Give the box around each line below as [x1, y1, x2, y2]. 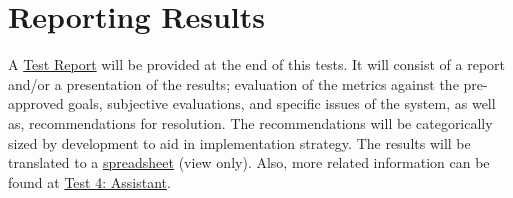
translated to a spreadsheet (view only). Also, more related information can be [8, 152, 490, 173]
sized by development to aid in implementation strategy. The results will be [8, 132, 471, 153]
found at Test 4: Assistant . [8, 171, 171, 192]
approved [8, 93, 64, 114]
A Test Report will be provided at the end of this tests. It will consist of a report [8, 54, 506, 75]
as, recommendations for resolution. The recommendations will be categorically [8, 112, 493, 133]
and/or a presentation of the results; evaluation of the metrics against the [8, 73, 459, 94]
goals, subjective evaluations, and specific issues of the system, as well [68, 93, 496, 114]
